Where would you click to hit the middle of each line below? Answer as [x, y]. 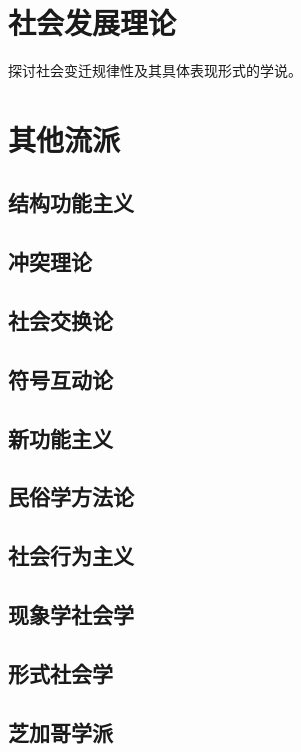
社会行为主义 [71, 555]
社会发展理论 [92, 22]
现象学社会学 [71, 613]
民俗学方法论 [71, 496]
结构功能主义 [71, 202]
